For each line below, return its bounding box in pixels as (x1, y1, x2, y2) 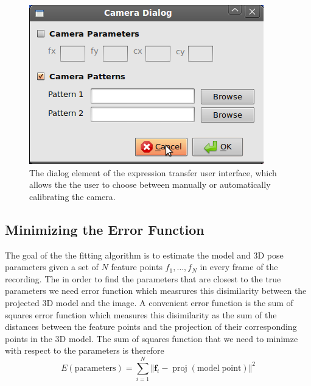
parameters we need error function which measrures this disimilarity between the (5, 284, 307, 297)
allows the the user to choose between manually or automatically (29, 178, 271, 191)
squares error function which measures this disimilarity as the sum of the (5, 308, 277, 321)
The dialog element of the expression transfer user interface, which (29, 166, 277, 179)
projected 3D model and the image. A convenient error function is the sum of (5, 296, 293, 309)
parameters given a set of (5, 260, 99, 273)
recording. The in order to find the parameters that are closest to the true (5, 272, 281, 285)
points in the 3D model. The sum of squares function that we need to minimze (5, 332, 298, 345)
